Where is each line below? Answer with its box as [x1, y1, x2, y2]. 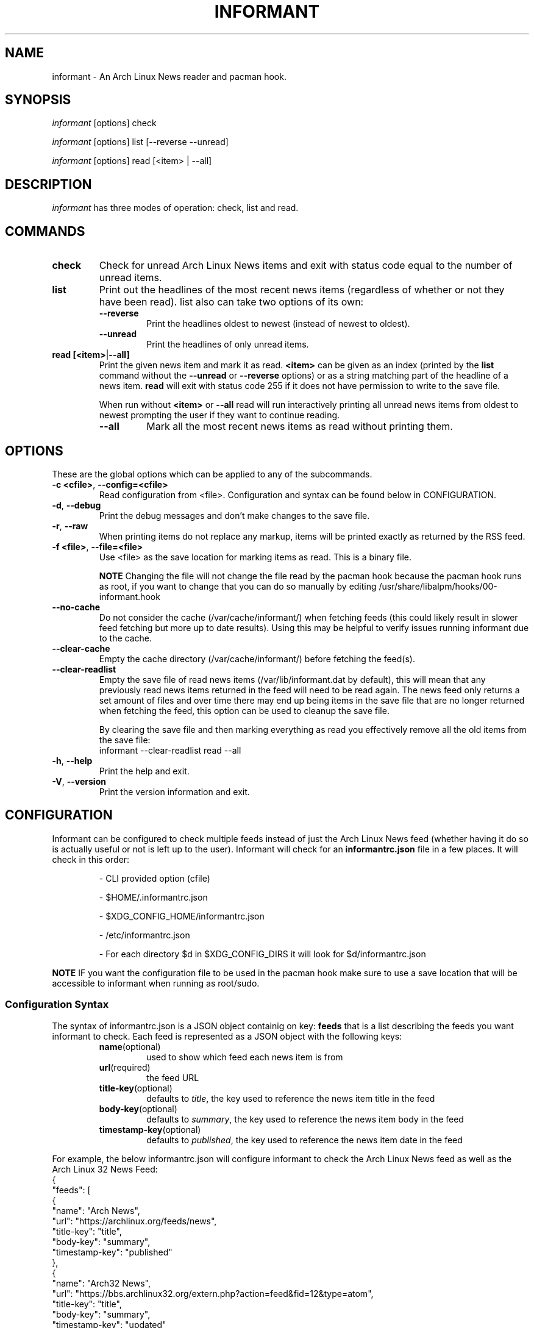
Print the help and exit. [99, 765, 190, 776]
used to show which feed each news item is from [146, 1051, 343, 1062]
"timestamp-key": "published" [52, 1246, 173, 1257]
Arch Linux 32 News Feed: [52, 1163, 158, 1174]
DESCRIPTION [5, 176, 92, 192]
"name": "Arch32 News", [52, 1277, 151, 1288]
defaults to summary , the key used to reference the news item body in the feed [146, 1113, 464, 1124]
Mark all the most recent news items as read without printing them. [146, 420, 453, 433]
